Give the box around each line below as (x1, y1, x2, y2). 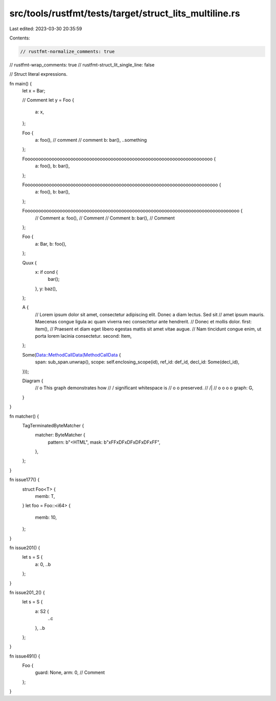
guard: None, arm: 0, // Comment (35, 669, 105, 675)
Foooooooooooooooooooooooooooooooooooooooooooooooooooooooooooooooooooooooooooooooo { (22, 208, 243, 214)
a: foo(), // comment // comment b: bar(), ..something (35, 137, 147, 143)
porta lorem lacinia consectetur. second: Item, (35, 333, 132, 339)
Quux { (22, 259, 37, 266)
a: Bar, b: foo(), (35, 240, 66, 247)
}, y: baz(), (35, 286, 57, 292)
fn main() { (9, 80, 32, 86)
